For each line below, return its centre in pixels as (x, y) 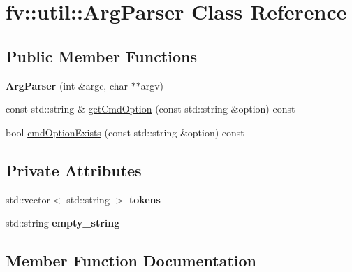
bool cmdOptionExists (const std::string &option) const (125, 132)
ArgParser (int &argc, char (67, 85)
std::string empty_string (63, 223)
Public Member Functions (101, 56)
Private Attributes (74, 170)
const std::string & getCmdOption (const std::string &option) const (151, 109)
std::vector (28, 199)
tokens (145, 199)
